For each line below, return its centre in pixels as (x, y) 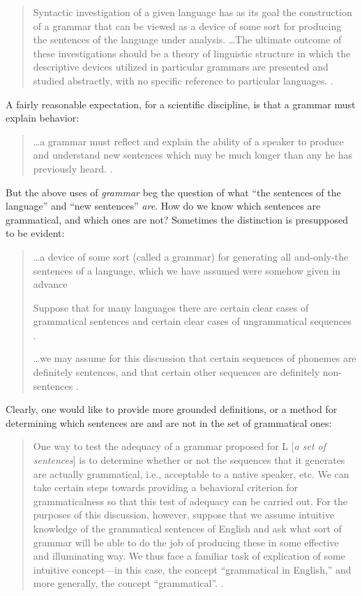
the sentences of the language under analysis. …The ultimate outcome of (187, 39)
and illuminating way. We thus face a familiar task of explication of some (189, 556)
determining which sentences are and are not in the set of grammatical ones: (169, 422)
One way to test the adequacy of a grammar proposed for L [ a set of (180, 446)
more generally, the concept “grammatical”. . (128, 583)
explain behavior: (43, 118)
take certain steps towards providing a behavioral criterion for (166, 487)
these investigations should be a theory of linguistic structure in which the (192, 53)
